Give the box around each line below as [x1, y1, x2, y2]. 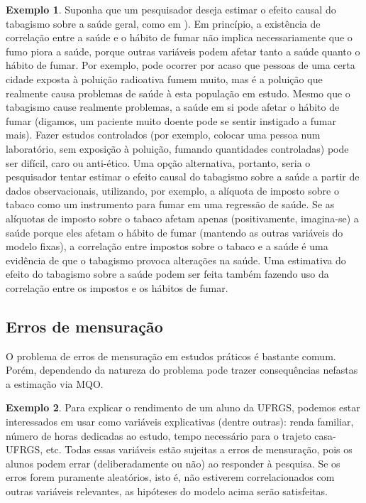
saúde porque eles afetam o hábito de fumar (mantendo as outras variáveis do [6, 225, 343, 239]
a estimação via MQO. [6, 376, 104, 391]
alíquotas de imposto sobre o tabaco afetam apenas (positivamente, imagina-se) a [6, 210, 359, 225]
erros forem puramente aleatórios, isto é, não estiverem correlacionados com [6, 470, 335, 485]
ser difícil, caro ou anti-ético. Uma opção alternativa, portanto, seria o [6, 155, 311, 170]
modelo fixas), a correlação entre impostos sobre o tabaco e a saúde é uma [6, 239, 328, 254]
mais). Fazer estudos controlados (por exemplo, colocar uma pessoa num [6, 127, 321, 142]
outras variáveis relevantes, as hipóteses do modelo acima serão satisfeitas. [6, 484, 328, 499]
